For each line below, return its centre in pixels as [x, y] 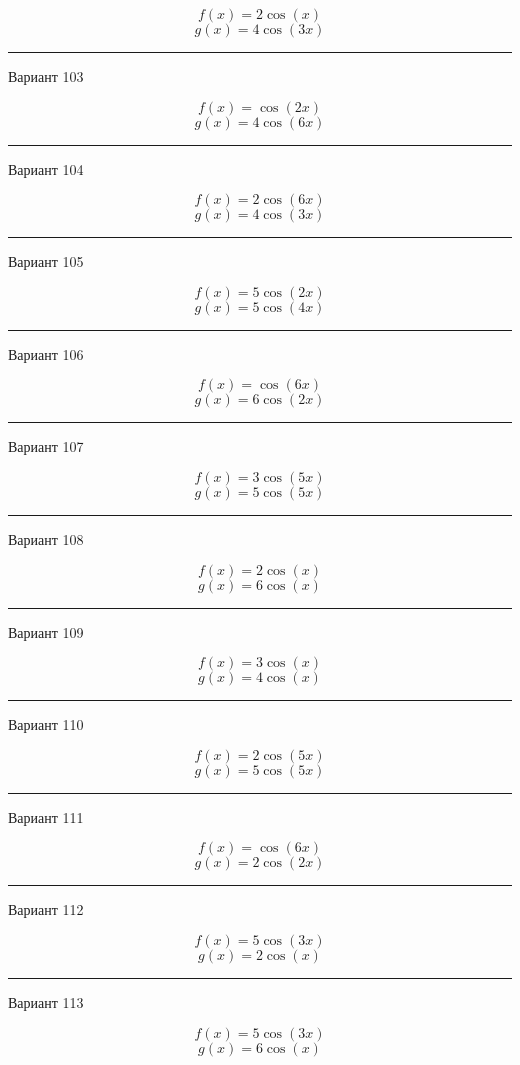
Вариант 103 [46, 76]
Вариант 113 [46, 1001]
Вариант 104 [46, 168]
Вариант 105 [46, 261]
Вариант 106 [46, 353]
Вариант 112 [46, 909]
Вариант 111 [46, 816]
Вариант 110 [46, 724]
